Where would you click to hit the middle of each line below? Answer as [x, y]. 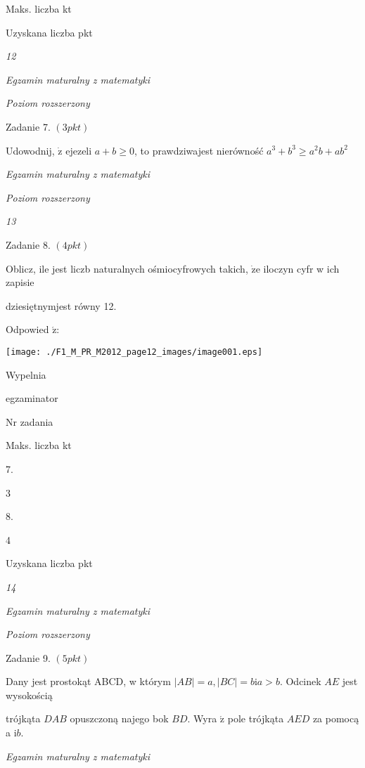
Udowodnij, [30, 150]
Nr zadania [30, 421]
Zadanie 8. [28, 244]
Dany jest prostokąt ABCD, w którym [88, 681]
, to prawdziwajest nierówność [199, 150]
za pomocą [336, 718]
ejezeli [79, 150]
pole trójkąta [256, 718]
